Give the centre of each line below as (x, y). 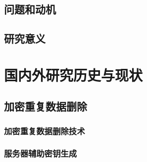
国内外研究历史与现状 (73, 75)
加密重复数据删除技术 (45, 131)
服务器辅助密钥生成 (41, 153)
